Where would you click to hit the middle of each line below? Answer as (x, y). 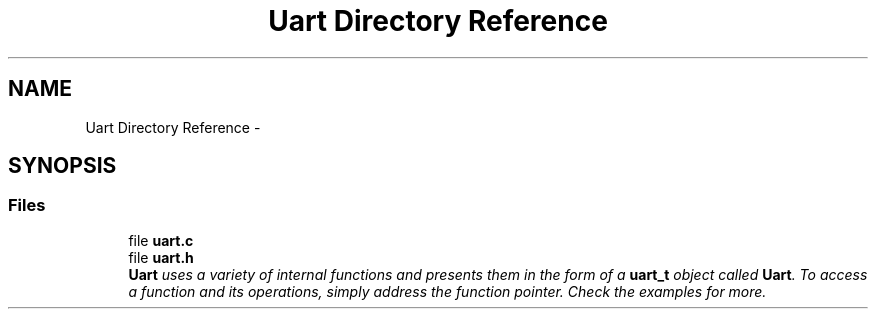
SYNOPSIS (62, 166)
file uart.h (161, 257)
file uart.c (161, 240)
